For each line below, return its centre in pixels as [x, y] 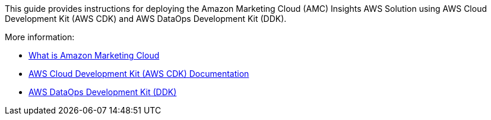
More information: [40, 37]
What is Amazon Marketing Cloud [94, 55]
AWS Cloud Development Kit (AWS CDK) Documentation [139, 74]
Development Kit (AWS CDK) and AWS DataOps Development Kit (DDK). [146, 19]
